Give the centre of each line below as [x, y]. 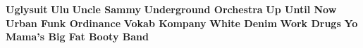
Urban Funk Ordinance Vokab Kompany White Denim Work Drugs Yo [182, 23]
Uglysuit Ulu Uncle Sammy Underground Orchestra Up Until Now [171, 9]
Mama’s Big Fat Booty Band [77, 37]
